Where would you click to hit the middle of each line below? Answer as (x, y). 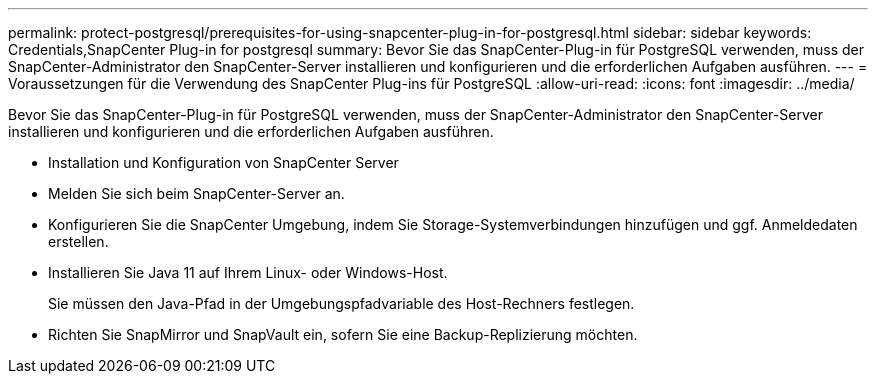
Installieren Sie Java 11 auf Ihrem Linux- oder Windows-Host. (248, 272)
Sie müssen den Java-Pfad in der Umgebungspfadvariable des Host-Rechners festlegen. (341, 303)
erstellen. (78, 241)
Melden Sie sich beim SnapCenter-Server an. (196, 193)
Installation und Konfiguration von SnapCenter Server (223, 162)
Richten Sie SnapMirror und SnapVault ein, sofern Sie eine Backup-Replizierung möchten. (343, 334)
